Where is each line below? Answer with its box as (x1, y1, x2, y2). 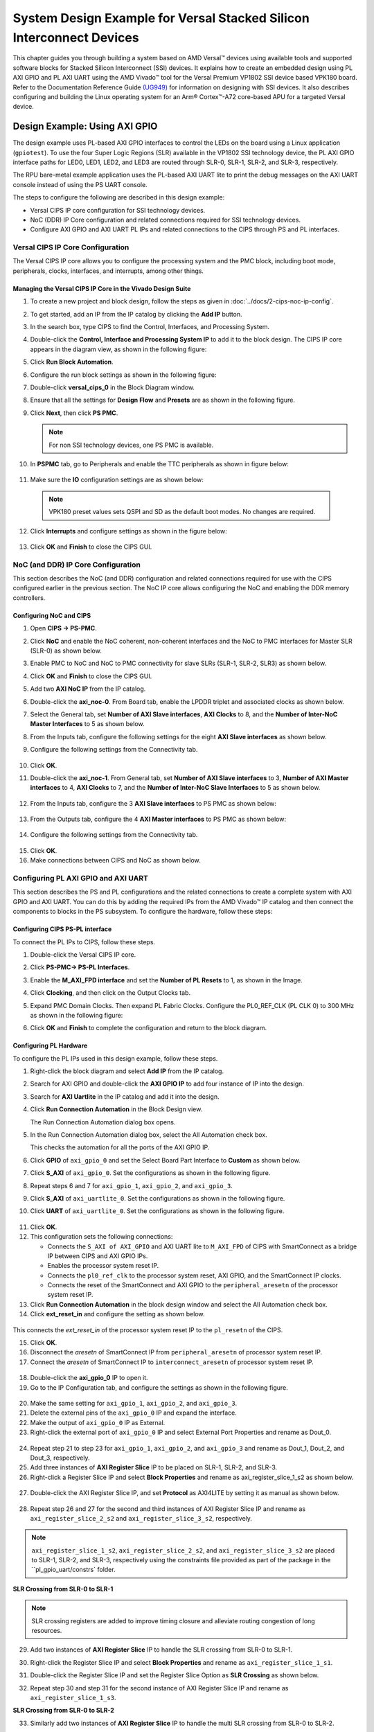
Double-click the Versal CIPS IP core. (30, 950, 136, 959)
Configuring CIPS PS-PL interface (12, 925, 112, 933)
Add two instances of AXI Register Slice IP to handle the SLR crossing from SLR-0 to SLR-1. (30, 1645, 293, 1654)
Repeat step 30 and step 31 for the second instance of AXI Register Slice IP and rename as (30, 1684, 289, 1692)
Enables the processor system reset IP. (47, 1262, 159, 1270)
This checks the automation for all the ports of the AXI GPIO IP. (30, 1143, 210, 1151)
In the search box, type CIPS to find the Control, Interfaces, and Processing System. (30, 323, 270, 331)
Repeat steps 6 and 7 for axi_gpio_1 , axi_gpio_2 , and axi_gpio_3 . (30, 1181, 233, 1190)
